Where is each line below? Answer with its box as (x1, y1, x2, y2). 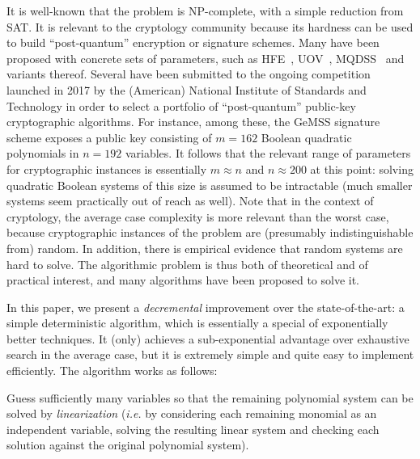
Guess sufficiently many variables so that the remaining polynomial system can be (6, 389, 414, 406)
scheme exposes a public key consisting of (6, 128, 212, 145)
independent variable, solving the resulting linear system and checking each (6, 420, 380, 437)
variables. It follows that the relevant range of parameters (125, 145, 411, 162)
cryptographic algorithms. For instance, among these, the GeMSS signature (6, 113, 380, 130)
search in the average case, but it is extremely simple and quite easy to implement (6, 346, 414, 363)
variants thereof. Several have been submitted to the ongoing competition (6, 65, 371, 82)
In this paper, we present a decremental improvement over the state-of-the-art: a (6, 298, 405, 315)
